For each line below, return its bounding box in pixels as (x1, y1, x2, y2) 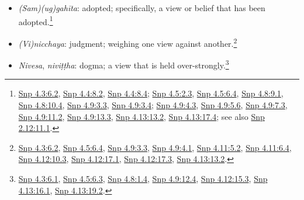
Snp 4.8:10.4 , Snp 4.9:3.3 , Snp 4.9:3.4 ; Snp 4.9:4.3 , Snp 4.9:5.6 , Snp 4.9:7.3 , (18, 98, 288, 111)
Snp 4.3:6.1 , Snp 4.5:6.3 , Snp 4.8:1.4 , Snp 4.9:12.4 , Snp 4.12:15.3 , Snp (18, 172, 268, 184)
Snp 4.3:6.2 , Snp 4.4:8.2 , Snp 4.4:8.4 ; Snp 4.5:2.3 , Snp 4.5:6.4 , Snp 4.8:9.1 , (18, 87, 284, 99)
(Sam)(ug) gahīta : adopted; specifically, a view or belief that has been (18, 2, 265, 13)
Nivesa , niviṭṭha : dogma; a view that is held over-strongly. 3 (18, 57, 229, 71)
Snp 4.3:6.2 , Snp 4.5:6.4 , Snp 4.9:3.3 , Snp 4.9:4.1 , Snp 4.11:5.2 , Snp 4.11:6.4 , (18, 141, 292, 153)
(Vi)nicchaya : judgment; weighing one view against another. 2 (18, 35, 237, 49)
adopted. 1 (18, 13, 53, 27)
